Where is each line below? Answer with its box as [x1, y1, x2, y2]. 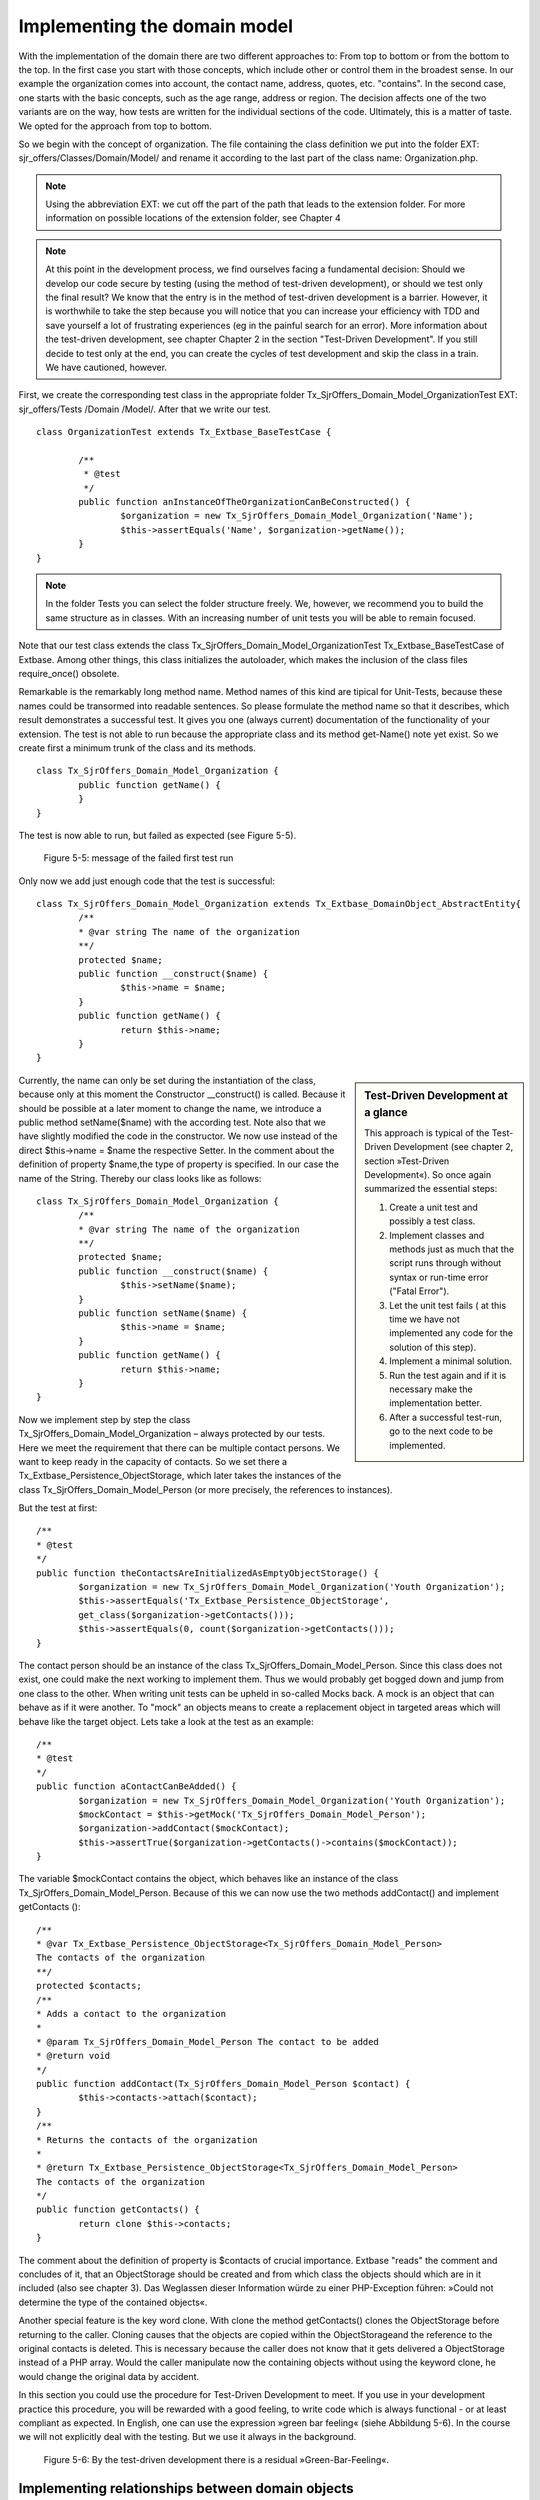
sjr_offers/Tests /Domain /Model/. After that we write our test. [18, 403, 272, 415]
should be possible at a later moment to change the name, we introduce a [18, 1102, 322, 1114]
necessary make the [389, 1383, 474, 1395]
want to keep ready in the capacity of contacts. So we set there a [18, 1455, 288, 1467]
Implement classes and [389, 1229, 485, 1241]
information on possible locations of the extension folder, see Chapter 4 [45, 212, 342, 224]
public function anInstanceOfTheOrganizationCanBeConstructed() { [78, 496, 411, 508]
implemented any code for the [389, 1327, 514, 1339]
